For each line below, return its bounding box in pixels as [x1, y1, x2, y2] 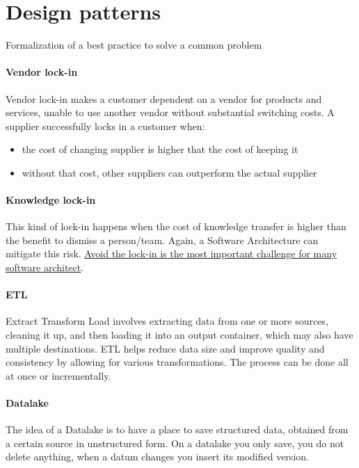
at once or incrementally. [6, 368, 111, 382]
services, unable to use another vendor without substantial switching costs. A [6, 105, 335, 120]
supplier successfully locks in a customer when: [6, 118, 205, 133]
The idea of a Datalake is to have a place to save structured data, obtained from [6, 422, 349, 437]
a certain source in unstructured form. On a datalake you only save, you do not [6, 435, 344, 450]
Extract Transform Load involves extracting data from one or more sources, [6, 314, 328, 328]
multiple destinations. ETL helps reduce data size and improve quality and [6, 341, 325, 355]
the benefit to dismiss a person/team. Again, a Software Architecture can [6, 232, 319, 247]
